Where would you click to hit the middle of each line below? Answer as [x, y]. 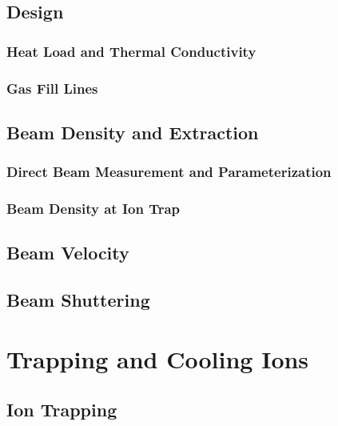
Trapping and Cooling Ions [158, 358]
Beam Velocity [68, 253]
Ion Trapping [62, 410]
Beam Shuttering [78, 300]
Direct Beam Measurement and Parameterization [169, 172]
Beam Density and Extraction [133, 132]
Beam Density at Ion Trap [93, 209]
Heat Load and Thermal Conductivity [131, 51]
